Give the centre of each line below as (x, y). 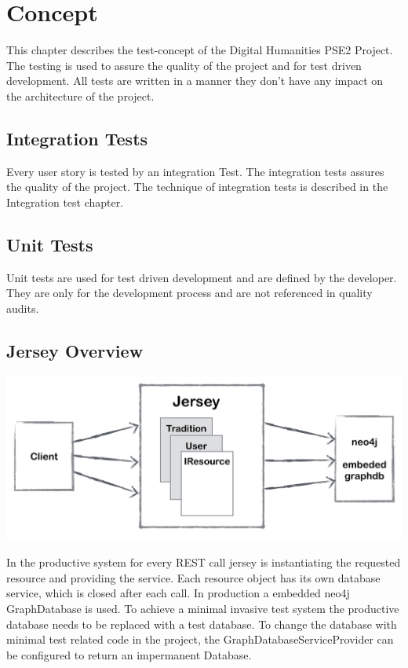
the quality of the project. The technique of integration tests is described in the (197, 187)
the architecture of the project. (80, 95)
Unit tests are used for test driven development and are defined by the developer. (202, 277)
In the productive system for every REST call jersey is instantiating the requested (204, 562)
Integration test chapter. (65, 202)
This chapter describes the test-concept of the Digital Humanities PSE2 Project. (200, 50)
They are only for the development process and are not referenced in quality (189, 293)
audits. (23, 308)
